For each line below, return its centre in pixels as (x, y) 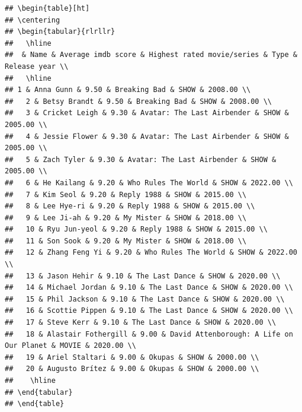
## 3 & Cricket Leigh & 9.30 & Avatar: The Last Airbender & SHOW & (147, 113)
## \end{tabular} (39, 392)
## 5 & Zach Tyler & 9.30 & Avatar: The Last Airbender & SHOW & (141, 159)
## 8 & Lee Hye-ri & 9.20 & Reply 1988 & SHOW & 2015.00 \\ (130, 206)
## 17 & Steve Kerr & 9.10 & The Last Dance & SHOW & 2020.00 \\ (141, 323)
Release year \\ (37, 66)
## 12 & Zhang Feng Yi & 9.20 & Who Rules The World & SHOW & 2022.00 (151, 253)
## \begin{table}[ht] (47, 8)
